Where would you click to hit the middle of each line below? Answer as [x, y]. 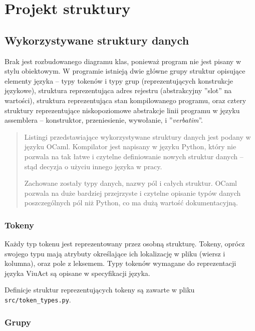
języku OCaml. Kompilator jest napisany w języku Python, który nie [130, 146]
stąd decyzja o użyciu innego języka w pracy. [93, 166]
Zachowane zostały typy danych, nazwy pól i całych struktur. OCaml [131, 183]
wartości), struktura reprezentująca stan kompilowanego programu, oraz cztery [125, 100]
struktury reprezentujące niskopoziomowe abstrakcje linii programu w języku [122, 110]
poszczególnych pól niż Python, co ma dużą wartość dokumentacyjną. [131, 203]
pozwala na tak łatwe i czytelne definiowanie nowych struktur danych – [134, 156]
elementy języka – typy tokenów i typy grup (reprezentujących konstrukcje [119, 80]
